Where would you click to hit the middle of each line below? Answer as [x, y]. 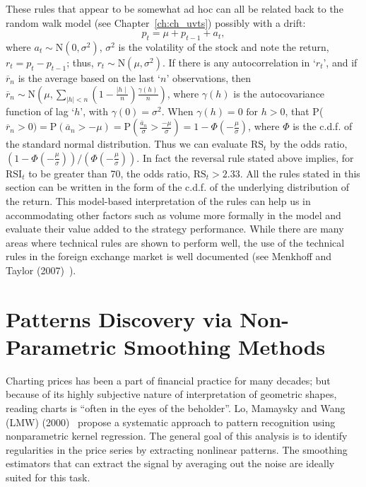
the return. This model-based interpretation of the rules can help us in [158, 200]
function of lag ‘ [40, 111]
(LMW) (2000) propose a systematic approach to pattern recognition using [171, 422]
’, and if [340, 62]
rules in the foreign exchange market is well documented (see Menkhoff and [169, 256]
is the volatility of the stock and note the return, [224, 46]
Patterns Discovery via [119, 318]
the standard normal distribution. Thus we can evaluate [127, 144]
